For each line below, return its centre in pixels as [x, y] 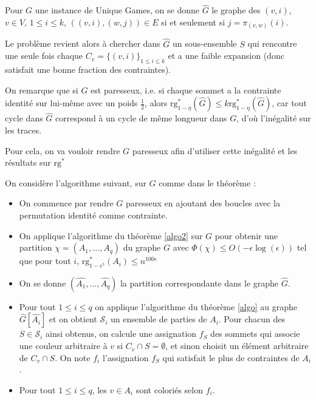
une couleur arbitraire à [63, 346]
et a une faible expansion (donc [226, 56]
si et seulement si [193, 22]
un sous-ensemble [204, 43]
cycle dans [24, 118]
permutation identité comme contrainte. [93, 215]
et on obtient [73, 319]
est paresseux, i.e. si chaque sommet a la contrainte [186, 90]
